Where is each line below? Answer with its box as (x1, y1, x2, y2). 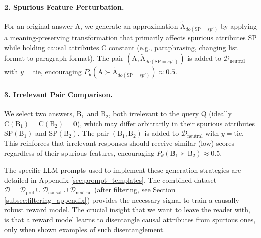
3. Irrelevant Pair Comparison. (4, 89, 113, 99)
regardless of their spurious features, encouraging (4, 147, 155, 158)
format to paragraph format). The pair (4, 53, 124, 63)
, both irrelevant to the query (108, 108, 199, 119)
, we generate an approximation (80, 21, 178, 31)
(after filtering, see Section (94, 184, 176, 195)
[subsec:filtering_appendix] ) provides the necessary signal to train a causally (4, 194, 239, 205)
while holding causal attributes (4, 42, 99, 52)
